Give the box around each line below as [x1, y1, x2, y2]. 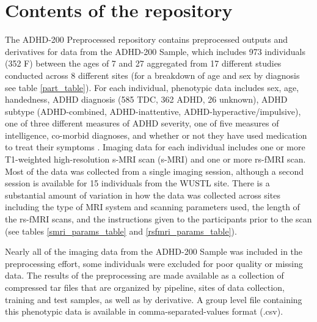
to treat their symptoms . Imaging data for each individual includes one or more [5, 141, 305, 153]
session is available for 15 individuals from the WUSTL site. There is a [5, 177, 270, 189]
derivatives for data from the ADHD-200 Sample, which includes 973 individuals [5, 45, 305, 57]
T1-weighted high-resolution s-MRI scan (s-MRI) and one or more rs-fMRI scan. [5, 153, 306, 166]
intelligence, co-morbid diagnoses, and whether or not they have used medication [5, 128, 307, 141]
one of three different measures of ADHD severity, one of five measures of [5, 117, 279, 130]
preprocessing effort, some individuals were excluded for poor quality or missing [5, 257, 304, 269]
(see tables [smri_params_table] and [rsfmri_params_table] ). [5, 224, 237, 237]
